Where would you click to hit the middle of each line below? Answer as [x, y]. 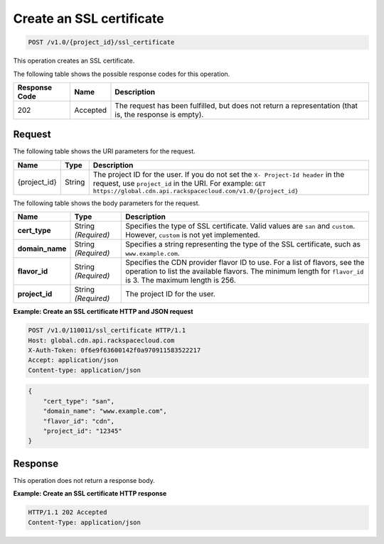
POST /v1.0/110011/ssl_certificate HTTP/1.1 [107, 331]
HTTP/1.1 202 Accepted [68, 512]
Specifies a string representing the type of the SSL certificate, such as [243, 244]
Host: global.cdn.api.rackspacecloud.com [101, 340]
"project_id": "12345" [82, 431]
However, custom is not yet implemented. [193, 235]
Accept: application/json [73, 360]
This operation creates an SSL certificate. [74, 61]
